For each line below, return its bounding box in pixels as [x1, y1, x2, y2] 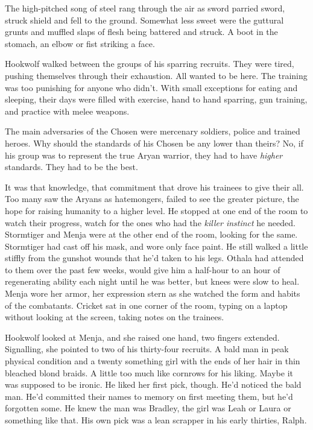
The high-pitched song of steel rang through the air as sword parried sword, [5, 2, 285, 14]
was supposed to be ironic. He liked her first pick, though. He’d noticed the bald [5, 378, 302, 391]
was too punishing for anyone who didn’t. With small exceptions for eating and [5, 81, 298, 93]
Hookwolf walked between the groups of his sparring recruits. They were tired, [5, 57, 294, 70]
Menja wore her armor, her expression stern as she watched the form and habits [5, 287, 300, 300]
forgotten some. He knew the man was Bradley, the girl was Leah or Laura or [5, 402, 291, 414]
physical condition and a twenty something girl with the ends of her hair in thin [5, 355, 300, 367]
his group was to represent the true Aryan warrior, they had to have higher [5, 148, 283, 161]
